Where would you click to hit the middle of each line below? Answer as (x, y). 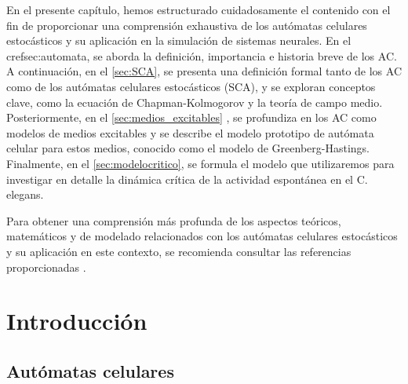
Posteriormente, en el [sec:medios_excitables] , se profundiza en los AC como (191, 117)
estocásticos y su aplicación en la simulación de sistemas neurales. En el (179, 40)
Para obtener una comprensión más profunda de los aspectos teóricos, (174, 220)
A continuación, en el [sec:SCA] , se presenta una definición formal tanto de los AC (204, 71)
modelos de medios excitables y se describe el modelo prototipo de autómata (190, 132)
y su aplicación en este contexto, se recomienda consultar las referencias (179, 251)
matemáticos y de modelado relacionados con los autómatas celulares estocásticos (202, 236)
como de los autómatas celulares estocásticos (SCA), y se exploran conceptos (191, 86)
